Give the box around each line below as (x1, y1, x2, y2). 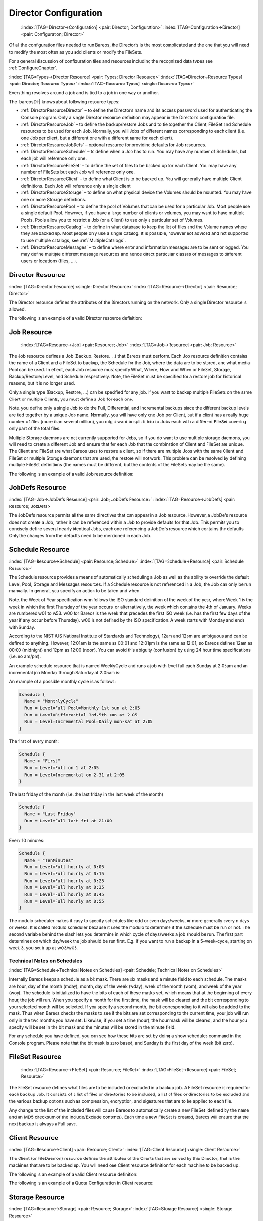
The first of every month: (9, 738, 59, 744)
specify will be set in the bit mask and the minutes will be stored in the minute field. (9, 1024, 176, 1030)
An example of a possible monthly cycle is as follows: (9, 678, 116, 684)
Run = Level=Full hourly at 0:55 (24, 898, 104, 904)
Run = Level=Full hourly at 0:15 (24, 871, 104, 877)
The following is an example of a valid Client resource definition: (9, 1171, 138, 1177)
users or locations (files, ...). (21, 258, 77, 264)
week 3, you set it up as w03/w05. (9, 945, 78, 951)
